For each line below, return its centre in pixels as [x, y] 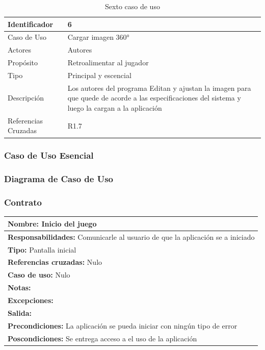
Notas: [19, 287]
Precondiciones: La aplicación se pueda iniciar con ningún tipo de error [123, 325]
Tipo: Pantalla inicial [42, 249]
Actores [19, 50]
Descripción [26, 98]
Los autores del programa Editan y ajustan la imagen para [159, 87]
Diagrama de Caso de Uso [59, 179]
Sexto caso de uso [132, 6]
